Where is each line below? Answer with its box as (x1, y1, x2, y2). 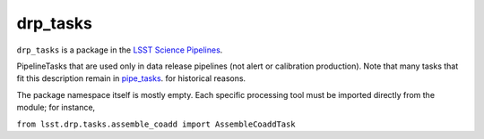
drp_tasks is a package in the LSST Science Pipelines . (16, 45, 223, 55)
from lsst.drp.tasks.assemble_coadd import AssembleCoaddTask (16, 119, 296, 129)
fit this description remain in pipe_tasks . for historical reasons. (16, 73, 246, 84)
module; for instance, (16, 102, 96, 113)
